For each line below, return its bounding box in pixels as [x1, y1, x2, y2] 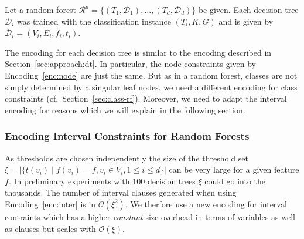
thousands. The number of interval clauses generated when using [5, 186, 237, 198]
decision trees [147, 174, 196, 187]
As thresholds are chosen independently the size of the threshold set [5, 152, 248, 164]
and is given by [218, 15, 274, 27]
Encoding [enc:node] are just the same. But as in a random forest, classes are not [5, 69, 298, 81]
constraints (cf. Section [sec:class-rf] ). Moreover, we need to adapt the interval [5, 92, 287, 105]
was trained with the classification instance [17, 15, 171, 27]
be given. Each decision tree [198, 4, 299, 15]
